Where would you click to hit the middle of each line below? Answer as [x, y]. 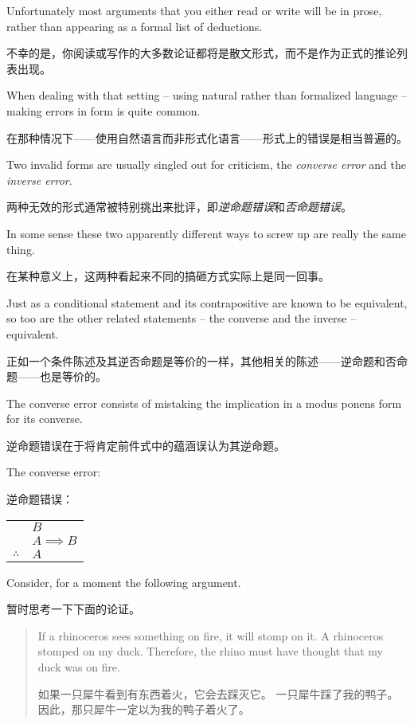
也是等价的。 [73, 376]
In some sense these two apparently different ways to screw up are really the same [206, 233]
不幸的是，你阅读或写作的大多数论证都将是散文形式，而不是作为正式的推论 [201, 53]
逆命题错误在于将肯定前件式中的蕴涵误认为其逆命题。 [146, 445]
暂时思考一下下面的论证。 [73, 609]
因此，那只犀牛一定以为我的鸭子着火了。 [144, 709]
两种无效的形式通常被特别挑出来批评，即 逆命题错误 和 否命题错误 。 [179, 207]
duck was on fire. [79, 667]
